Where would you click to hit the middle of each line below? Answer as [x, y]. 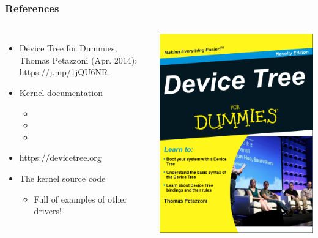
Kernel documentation [61, 92]
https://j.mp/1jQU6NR [64, 72]
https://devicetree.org [60, 158]
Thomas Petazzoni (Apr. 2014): [78, 60]
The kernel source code [62, 178]
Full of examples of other [80, 199]
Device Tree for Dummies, [68, 48]
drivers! [48, 211]
